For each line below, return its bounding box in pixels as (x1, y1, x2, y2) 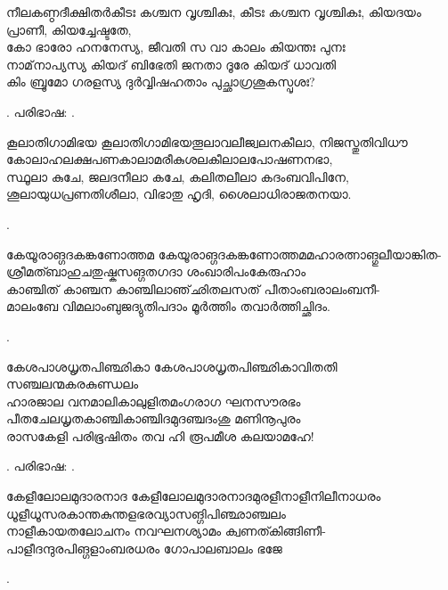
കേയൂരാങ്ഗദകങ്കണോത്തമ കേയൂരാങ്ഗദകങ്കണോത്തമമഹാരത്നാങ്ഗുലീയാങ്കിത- (6, 244, 442, 263)
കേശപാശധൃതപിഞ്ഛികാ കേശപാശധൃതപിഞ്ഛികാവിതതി (6, 356, 338, 375)
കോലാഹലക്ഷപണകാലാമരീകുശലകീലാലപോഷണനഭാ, (6, 150, 333, 168)
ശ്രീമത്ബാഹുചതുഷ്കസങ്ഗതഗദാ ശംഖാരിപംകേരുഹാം (6, 262, 306, 281)
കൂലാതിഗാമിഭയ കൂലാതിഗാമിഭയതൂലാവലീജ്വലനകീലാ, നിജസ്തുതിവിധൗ (6, 132, 408, 151)
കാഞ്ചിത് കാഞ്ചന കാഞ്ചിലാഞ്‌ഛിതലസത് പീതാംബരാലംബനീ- (6, 279, 380, 298)
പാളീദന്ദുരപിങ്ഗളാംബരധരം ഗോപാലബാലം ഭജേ (6, 538, 282, 557)
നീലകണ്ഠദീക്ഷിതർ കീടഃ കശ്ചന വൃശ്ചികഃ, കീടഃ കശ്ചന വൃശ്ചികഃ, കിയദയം (6, 3, 421, 20)
